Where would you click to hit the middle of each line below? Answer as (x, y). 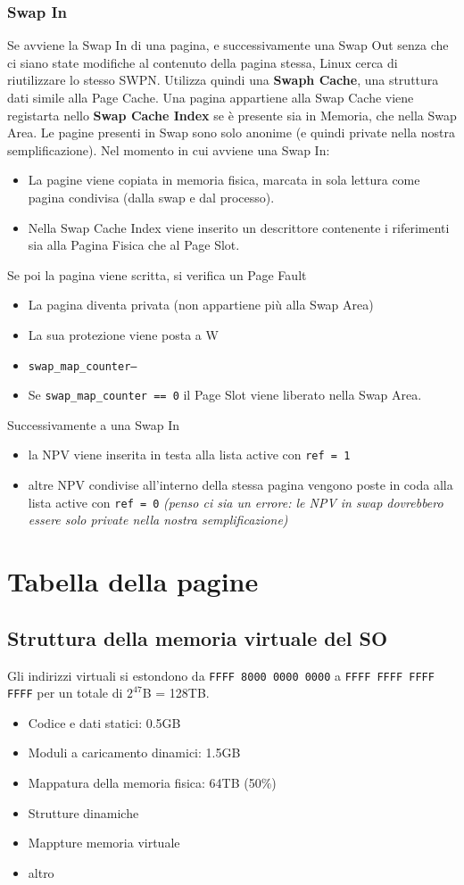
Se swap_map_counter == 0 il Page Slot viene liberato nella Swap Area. (225, 395)
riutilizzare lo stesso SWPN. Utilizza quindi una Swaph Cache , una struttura (223, 80)
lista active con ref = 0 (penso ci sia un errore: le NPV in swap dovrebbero (236, 502)
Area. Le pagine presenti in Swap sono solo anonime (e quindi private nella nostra (231, 132)
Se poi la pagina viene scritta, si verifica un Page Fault (157, 274)
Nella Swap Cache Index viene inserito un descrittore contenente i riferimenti (239, 227)
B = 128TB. (176, 693)
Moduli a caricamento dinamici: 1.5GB (134, 753)
